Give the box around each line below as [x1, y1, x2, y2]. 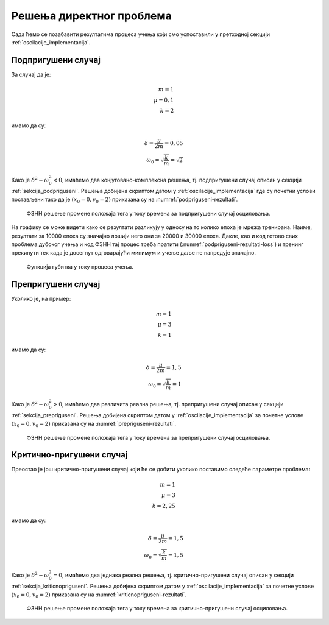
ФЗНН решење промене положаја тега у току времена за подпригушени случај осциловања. [26, 210, 271, 217]
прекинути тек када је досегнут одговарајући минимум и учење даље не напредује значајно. [11, 249, 256, 256]
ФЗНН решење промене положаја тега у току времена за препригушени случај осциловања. [26, 434, 271, 441]
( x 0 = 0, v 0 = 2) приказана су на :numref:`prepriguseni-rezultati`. [11, 420, 177, 429]
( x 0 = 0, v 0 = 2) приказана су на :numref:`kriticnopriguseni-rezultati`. [11, 591, 187, 599]
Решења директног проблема [11, 9, 172, 23]
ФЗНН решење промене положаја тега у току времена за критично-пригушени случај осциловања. [26, 605, 288, 612]
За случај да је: [11, 71, 51, 78]
